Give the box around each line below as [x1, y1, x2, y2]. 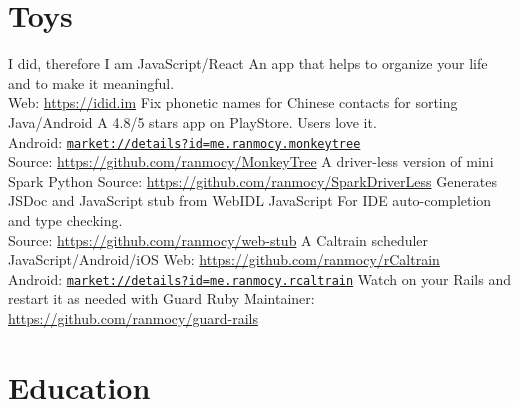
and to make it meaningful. [8, 72, 175, 93]
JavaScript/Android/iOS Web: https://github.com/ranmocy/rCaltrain [8, 249, 440, 270]
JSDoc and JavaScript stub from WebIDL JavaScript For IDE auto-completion [8, 190, 492, 211]
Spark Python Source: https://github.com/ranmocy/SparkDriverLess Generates [8, 170, 498, 191]
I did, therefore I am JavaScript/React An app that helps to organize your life [8, 53, 488, 74]
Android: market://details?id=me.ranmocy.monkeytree [8, 131, 361, 152]
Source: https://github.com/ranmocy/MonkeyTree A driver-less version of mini [8, 151, 494, 172]
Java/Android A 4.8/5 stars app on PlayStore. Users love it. [8, 111, 377, 132]
